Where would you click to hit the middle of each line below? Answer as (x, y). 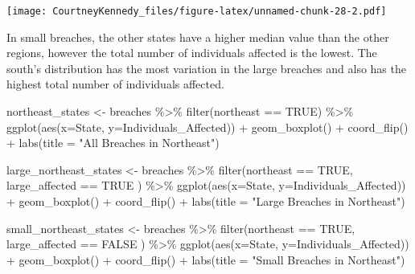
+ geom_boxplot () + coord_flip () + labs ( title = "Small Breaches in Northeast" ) (206, 259)
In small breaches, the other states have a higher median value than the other (198, 37)
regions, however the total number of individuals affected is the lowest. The (192, 53)
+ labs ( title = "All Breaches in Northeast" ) (113, 143)
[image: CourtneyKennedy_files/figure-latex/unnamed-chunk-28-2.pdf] (197, 11)
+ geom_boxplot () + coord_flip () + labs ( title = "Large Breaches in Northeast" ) (206, 201)
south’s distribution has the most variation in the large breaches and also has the (206, 68)
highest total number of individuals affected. (115, 84)
